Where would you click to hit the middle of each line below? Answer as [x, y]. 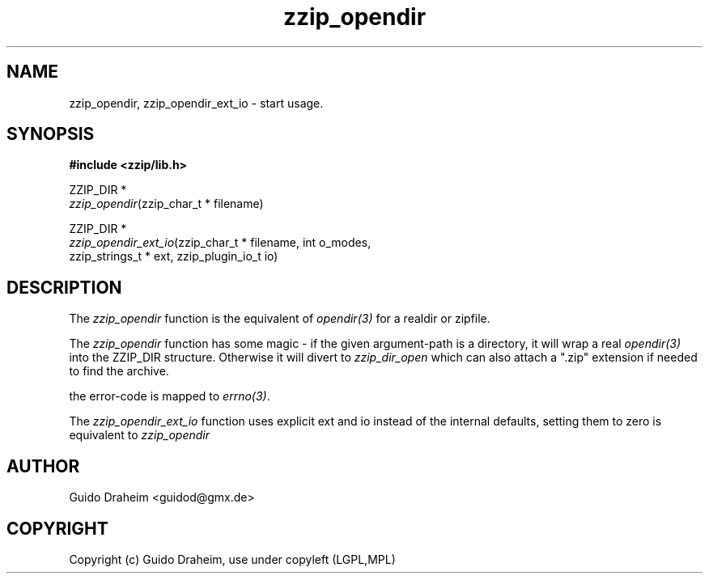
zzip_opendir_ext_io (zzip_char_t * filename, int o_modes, [220, 243]
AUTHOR [43, 466]
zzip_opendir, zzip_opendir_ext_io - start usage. [196, 103]
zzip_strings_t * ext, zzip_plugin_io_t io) [174, 256]
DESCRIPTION [64, 287]
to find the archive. [119, 371]
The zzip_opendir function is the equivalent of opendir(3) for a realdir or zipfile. [280, 319]
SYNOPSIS [51, 134]
